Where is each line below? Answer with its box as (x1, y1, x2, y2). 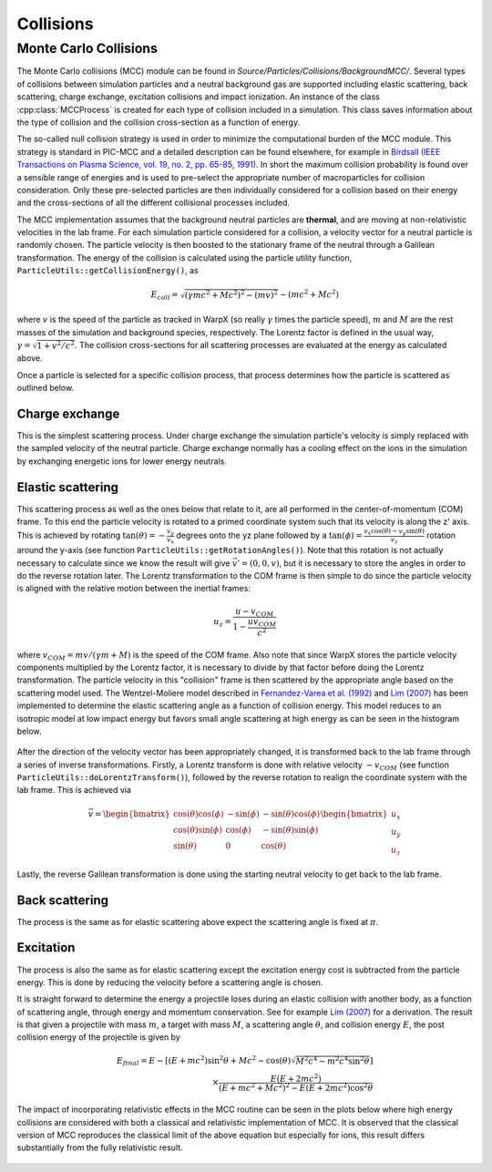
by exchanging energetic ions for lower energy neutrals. (16, 456, 227, 467)
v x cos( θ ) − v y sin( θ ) (364, 527, 425, 537)
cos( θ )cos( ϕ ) (173, 808, 224, 819)
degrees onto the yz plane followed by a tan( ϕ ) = (176, 529, 364, 541)
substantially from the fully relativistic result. (16, 1142, 183, 1153)
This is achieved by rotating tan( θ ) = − (16, 529, 166, 541)
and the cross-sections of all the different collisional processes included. (16, 197, 291, 209)
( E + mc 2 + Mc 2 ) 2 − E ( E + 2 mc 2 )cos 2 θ (219, 1081, 374, 1093)
